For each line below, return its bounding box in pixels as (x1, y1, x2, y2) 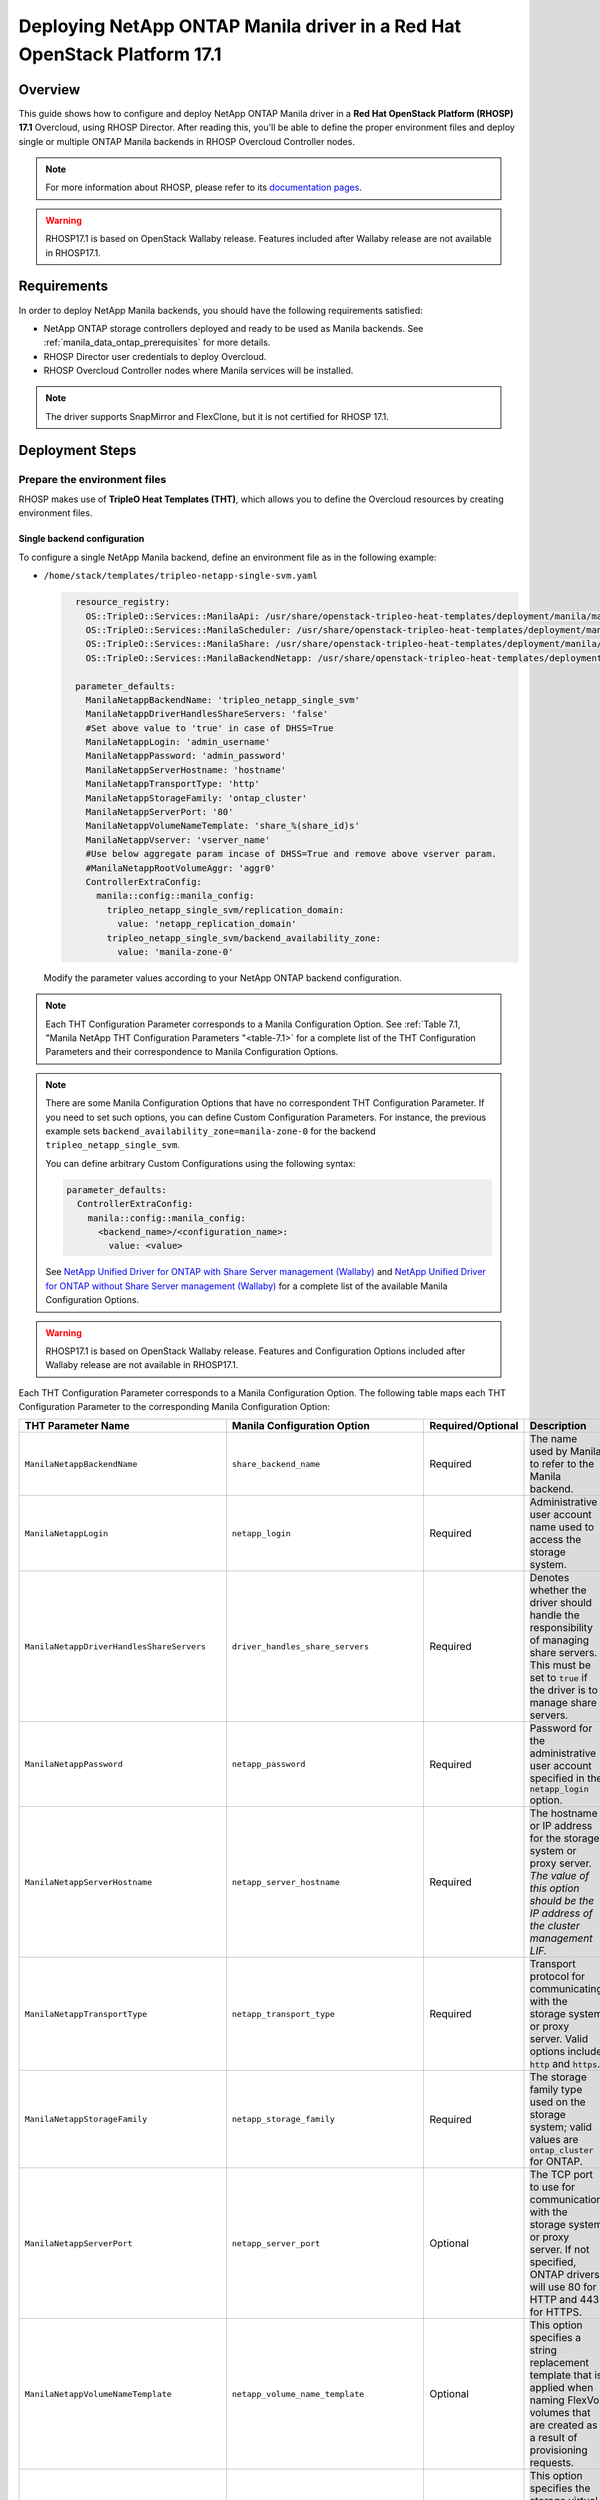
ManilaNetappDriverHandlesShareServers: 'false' (85, 708, 329, 720)
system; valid (529, 2120, 592, 2134)
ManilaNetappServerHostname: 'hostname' (85, 764, 287, 775)
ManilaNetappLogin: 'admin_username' (85, 736, 271, 748)
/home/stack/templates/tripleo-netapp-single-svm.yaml (43, 570, 319, 582)
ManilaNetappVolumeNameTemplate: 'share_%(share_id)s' (85, 820, 360, 832)
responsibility (529, 1621, 594, 1635)
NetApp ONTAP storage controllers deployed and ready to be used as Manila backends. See (43, 322, 424, 334)
